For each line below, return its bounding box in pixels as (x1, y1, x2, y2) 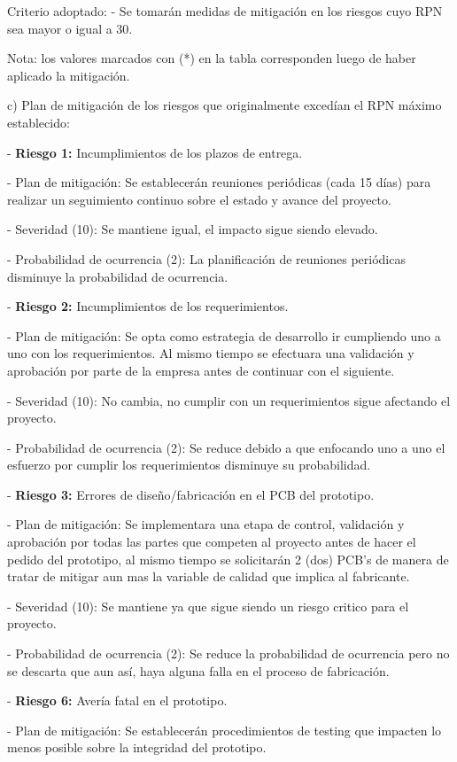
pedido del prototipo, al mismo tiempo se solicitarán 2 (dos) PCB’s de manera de (7, 549, 449, 568)
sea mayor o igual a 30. (7, 19, 133, 37)
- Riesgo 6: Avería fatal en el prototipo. (7, 691, 228, 710)
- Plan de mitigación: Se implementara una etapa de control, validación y (7, 515, 405, 533)
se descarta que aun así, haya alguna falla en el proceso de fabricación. (7, 661, 390, 680)
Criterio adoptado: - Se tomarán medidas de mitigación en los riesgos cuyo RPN (7, 2, 443, 19)
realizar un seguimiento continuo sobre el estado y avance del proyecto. (7, 190, 391, 208)
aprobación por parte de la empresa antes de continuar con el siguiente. (7, 361, 395, 379)
